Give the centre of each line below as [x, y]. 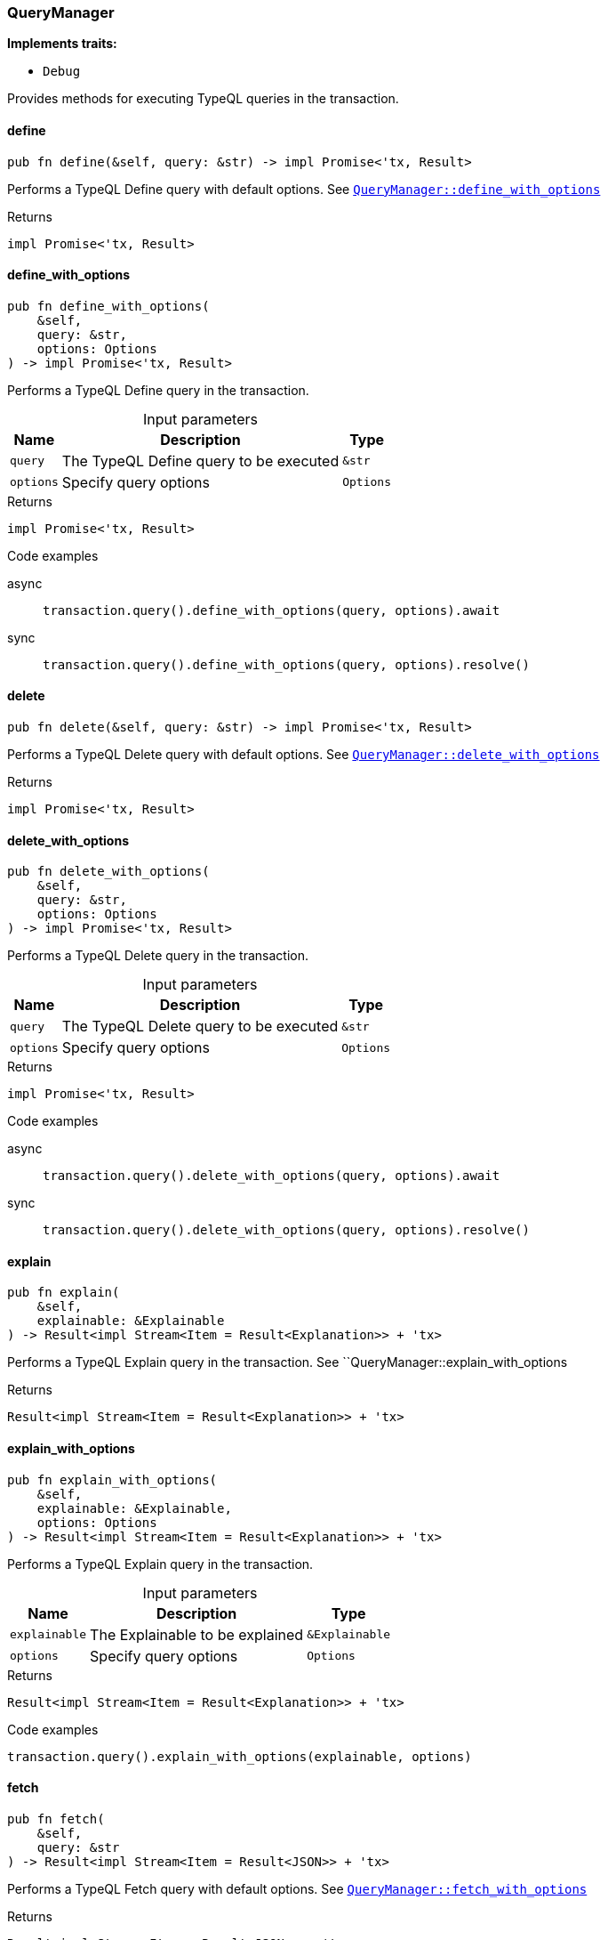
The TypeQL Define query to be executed [200, 461]
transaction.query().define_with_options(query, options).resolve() [286, 664]
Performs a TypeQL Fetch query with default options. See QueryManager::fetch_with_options [297, 1888]
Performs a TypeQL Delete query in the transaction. [158, 956]
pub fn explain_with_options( [112, 1479]
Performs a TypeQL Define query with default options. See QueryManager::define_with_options [304, 189]
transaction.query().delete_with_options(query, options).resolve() [286, 1230]
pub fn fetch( [56, 1819]
